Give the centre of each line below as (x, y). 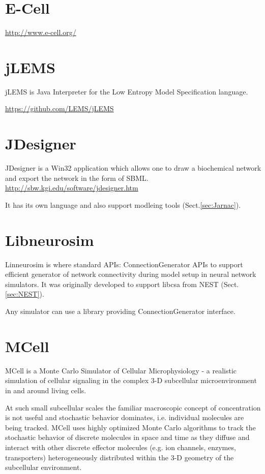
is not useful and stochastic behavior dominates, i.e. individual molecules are (125, 417)
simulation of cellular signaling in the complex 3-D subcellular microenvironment (131, 380)
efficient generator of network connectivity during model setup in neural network (131, 274)
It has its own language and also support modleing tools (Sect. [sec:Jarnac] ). (123, 204)
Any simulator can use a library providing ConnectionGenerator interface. (120, 311)
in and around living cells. (46, 390)
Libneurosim (50, 240)
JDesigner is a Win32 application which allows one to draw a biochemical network (133, 168)
